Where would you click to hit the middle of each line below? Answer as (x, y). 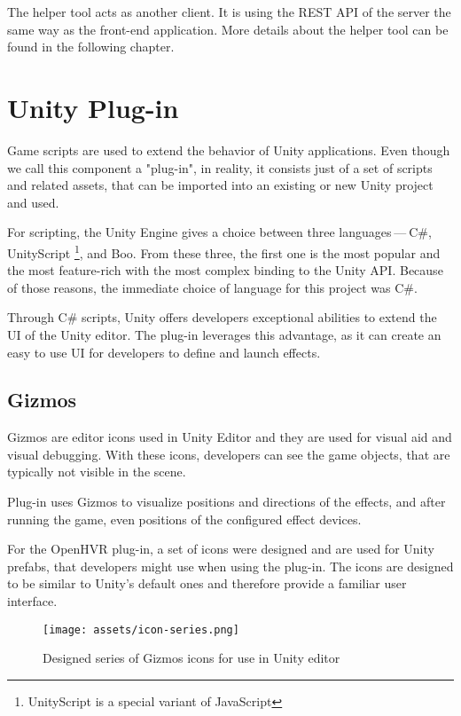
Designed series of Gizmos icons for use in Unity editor (191, 658)
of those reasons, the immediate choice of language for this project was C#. (212, 287)
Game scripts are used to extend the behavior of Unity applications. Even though (229, 149)
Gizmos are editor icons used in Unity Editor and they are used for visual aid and (230, 437)
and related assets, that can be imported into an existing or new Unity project (220, 185)
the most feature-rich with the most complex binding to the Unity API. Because (225, 270)
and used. (33, 202)
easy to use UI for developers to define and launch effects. (164, 352)
